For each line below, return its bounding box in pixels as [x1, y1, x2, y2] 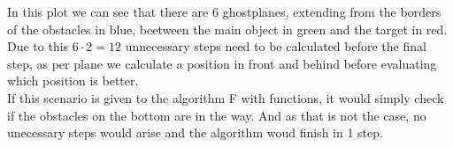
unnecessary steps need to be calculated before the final [125, 37, 426, 55]
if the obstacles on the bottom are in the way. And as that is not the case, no [7, 106, 426, 124]
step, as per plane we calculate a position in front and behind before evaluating [7, 54, 437, 72]
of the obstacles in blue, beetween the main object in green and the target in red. [7, 19, 448, 38]
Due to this [7, 37, 69, 55]
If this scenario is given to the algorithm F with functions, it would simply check [7, 88, 444, 107]
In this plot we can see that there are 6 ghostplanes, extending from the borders [7, 3, 441, 20]
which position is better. [7, 71, 139, 90]
